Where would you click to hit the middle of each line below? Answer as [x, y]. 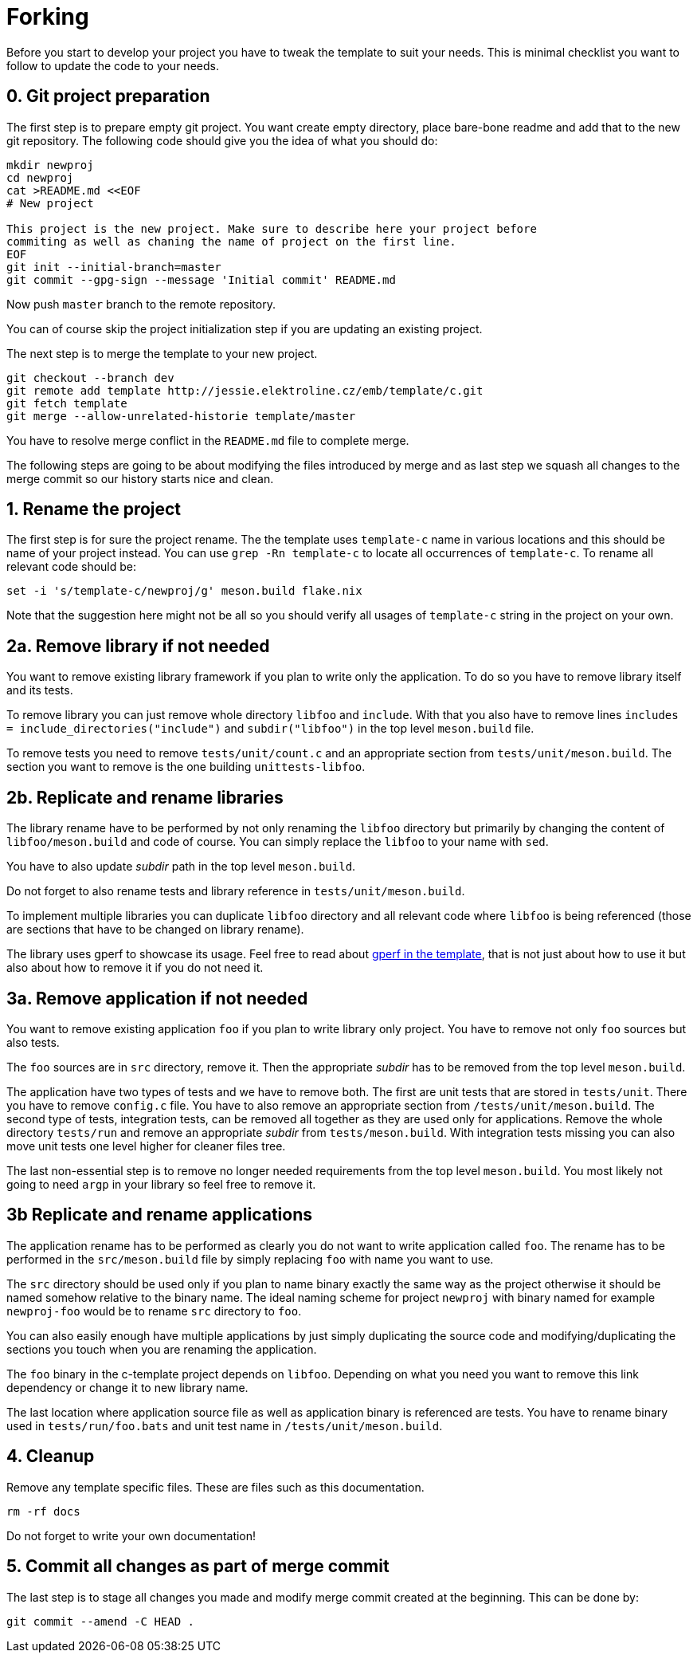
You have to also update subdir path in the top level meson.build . [181, 867]
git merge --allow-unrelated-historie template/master [181, 416]
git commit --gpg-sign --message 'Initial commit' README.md [201, 279]
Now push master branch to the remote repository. [141, 304]
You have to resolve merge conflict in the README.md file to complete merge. [208, 440]
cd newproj [40, 177]
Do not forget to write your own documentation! [131, 1535]
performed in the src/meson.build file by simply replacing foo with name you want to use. [250, 1259]
